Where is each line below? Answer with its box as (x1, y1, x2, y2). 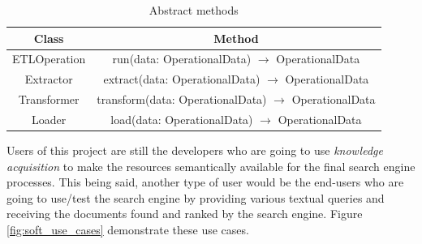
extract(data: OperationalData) (103, 71, 261, 88)
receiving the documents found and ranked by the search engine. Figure (6, 205, 363, 222)
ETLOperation (12, 50, 86, 67)
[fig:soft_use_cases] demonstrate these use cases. (6, 221, 249, 238)
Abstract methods (149, 2, 239, 18)
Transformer (18, 91, 80, 108)
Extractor (24, 71, 73, 88)
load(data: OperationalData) (110, 110, 253, 127)
